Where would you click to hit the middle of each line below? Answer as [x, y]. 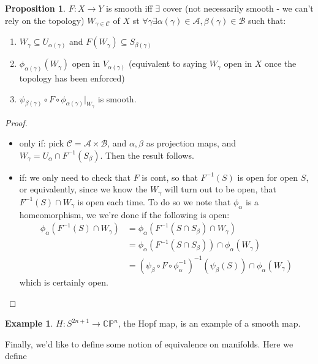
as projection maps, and [191, 143]
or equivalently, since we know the [83, 189]
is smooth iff [129, 8]
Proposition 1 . [35, 8]
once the [281, 63]
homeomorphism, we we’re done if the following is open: [124, 214]
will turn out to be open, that [220, 189]
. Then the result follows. [147, 155]
